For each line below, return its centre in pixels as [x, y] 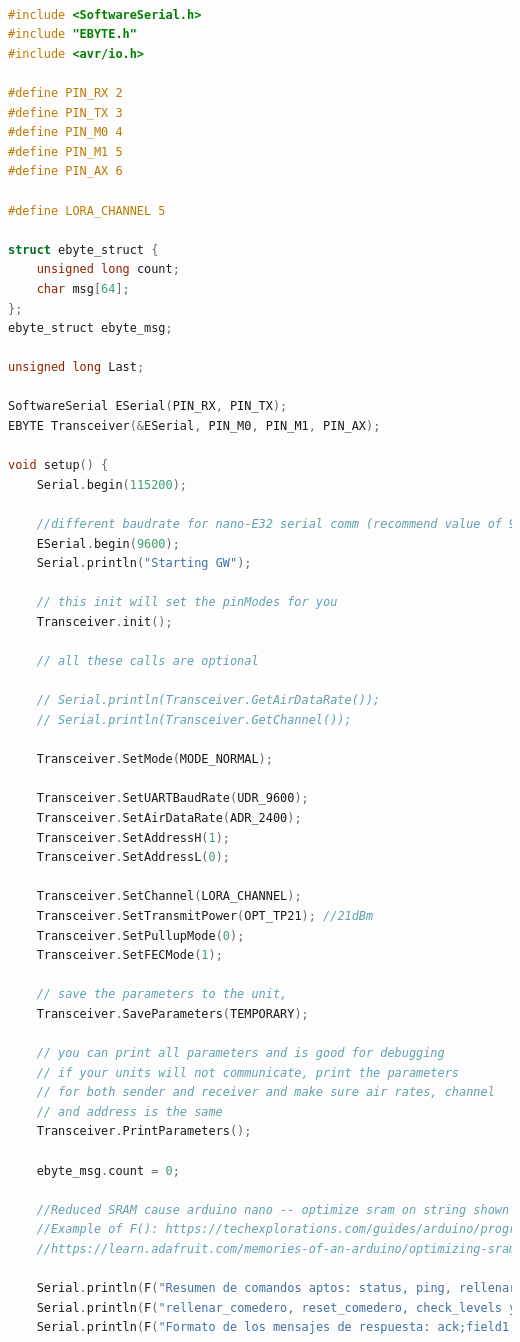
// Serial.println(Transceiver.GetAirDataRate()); [208, 700]
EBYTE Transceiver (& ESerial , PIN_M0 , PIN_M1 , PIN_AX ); [194, 426]
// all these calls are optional [147, 661]
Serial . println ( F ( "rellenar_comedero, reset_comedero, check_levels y [276, 1307]
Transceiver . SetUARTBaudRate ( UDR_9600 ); [172, 798]
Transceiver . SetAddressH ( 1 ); [133, 837]
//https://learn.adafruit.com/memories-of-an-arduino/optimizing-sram [276, 1249]
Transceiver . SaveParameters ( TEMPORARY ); [172, 1013]
